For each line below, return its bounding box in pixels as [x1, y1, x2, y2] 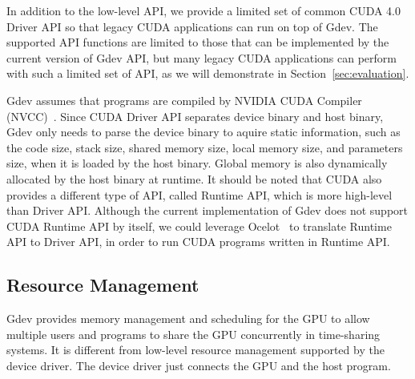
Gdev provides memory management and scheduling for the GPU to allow [6, 310, 370, 327]
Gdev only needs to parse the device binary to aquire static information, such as [6, 123, 401, 140]
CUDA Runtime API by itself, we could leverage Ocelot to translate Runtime [6, 217, 392, 234]
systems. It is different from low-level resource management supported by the [6, 341, 385, 358]
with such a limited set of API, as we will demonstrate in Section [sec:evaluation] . [6, 65, 409, 82]
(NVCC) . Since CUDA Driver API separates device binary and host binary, [6, 107, 384, 124]
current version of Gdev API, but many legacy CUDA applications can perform [6, 49, 397, 66]
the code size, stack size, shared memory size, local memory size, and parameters [6, 139, 403, 155]
